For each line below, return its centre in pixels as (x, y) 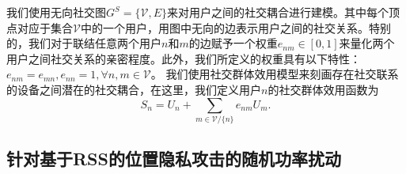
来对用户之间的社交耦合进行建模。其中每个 (278, 12)
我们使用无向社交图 (56, 12)
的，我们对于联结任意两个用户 (84, 43)
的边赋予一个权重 (233, 43)
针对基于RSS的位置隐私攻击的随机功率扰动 (174, 159)
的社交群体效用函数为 (323, 89)
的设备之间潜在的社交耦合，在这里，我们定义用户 (134, 89)
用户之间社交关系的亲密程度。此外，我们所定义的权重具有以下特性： (184, 58)
